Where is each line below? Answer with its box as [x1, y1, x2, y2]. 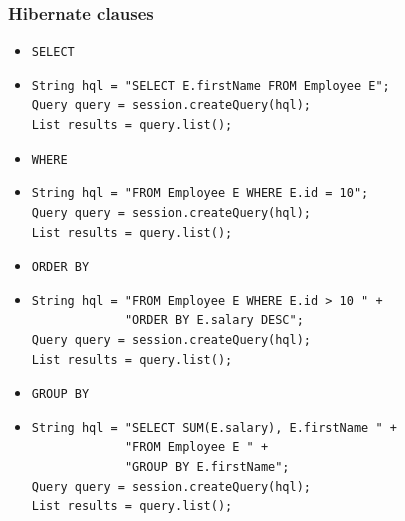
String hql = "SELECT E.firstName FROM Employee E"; [31, 78, 390, 93]
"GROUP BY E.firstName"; [124, 459, 290, 474]
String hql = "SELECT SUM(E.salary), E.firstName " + [31, 420, 397, 435]
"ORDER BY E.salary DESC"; [124, 313, 304, 328]
